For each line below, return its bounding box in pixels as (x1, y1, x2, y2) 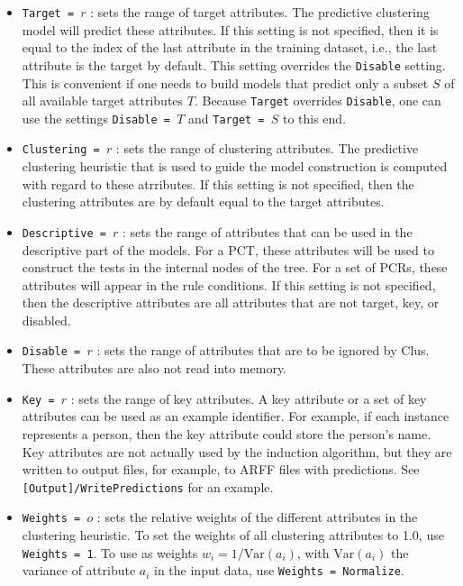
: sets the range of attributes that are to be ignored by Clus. (96, 341, 430, 360)
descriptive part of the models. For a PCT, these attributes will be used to (22, 240, 434, 259)
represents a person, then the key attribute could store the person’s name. (22, 424, 431, 443)
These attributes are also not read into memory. (22, 359, 286, 378)
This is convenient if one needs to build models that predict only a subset (22, 73, 429, 92)
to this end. (282, 108, 347, 127)
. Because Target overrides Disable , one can (194, 91, 441, 110)
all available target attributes (22, 91, 184, 110)
